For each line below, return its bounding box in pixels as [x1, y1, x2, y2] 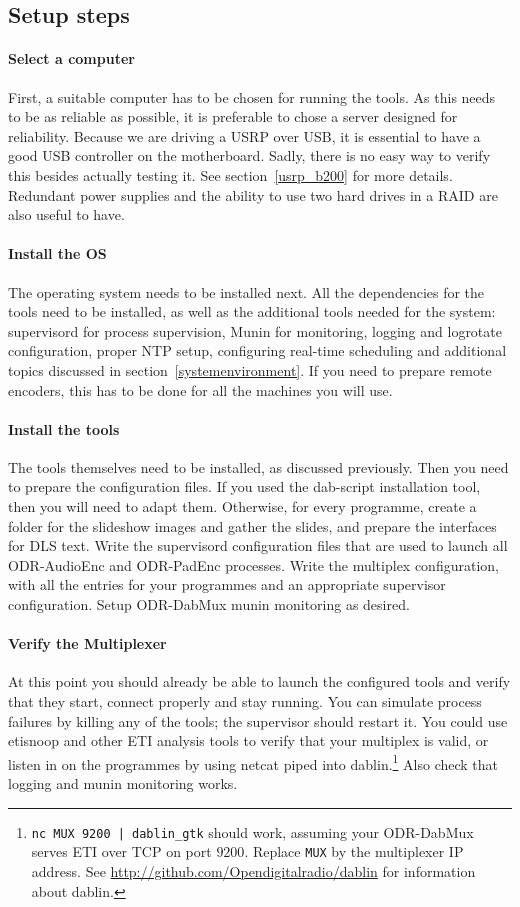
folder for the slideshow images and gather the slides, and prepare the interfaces [8, 515, 497, 536]
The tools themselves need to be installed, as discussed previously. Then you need [8, 456, 509, 477]
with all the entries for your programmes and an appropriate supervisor [8, 574, 446, 595]
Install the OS [8, 243, 107, 264]
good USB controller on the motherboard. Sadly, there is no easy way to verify [8, 145, 491, 166]
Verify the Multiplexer [8, 633, 167, 654]
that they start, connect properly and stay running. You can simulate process [8, 691, 482, 712]
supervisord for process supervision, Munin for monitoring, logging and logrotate [8, 320, 502, 341]
